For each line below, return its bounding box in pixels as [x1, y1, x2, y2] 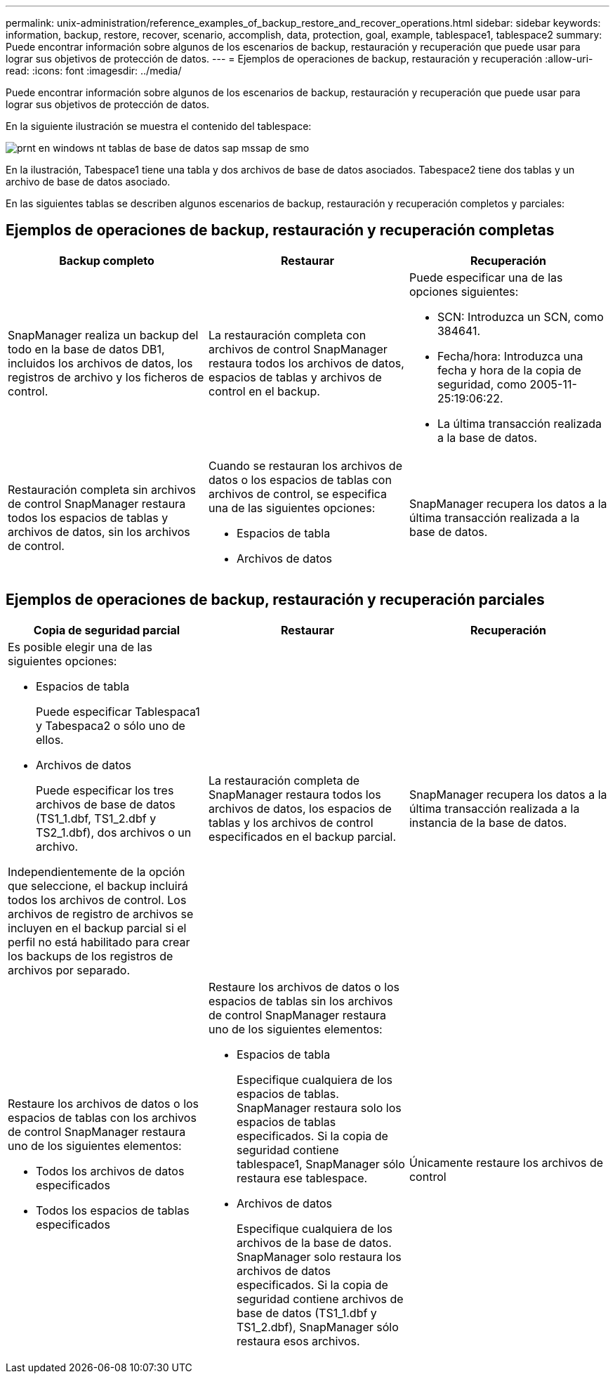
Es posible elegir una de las [8, 639, 152, 654]
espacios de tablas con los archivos [8, 1110, 197, 1125]
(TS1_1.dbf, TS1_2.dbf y [36, 811, 157, 825]
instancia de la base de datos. [409, 815, 567, 830]
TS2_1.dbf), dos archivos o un [36, 825, 192, 839]
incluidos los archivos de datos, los [8, 355, 193, 370]
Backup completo [59, 253, 154, 268]
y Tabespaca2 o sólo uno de [36, 718, 185, 733]
